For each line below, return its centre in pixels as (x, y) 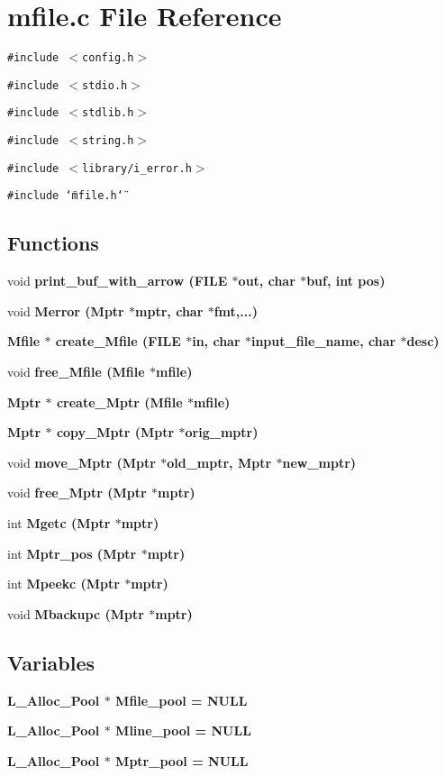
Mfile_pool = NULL (182, 700)
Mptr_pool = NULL (182, 760)
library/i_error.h (137, 168)
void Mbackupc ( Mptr (76, 613)
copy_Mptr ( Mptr (115, 432)
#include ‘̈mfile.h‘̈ (65, 196)
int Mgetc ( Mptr (59, 523)
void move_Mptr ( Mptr (82, 462)
